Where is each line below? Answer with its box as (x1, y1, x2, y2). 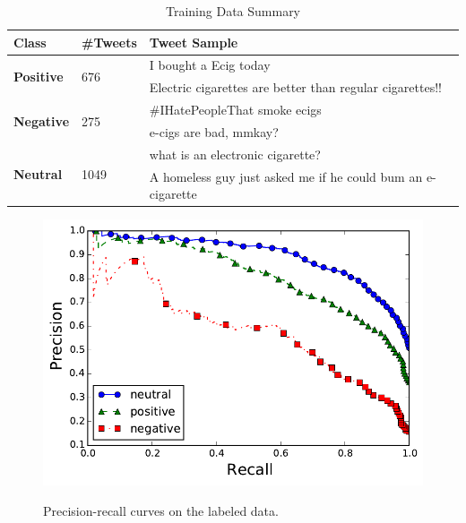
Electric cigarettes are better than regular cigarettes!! (149, 78, 442, 97)
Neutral (13, 165, 63, 184)
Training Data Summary (165, 2, 301, 20)
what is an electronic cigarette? (149, 144, 321, 163)
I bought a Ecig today (149, 56, 271, 74)
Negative (13, 111, 70, 130)
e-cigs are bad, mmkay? (149, 122, 279, 141)
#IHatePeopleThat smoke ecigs (149, 100, 322, 119)
